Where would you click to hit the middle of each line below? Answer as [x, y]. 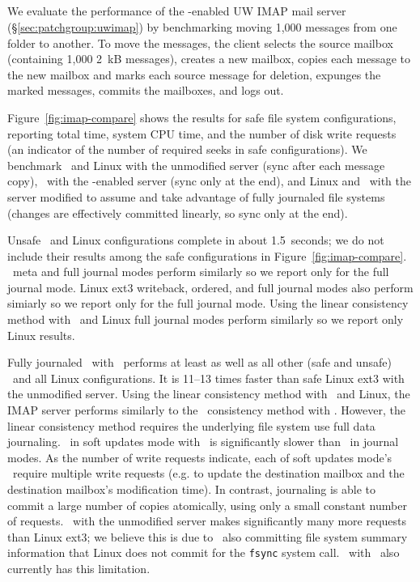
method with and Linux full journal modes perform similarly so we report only [206, 319]
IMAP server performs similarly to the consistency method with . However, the [206, 410]
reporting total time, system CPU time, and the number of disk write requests [202, 133]
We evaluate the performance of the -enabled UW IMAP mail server [177, 11]
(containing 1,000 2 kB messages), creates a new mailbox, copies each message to [209, 59]
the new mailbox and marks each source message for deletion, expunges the [194, 74]
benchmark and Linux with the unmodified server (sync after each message [196, 165]
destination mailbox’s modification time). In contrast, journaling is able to [192, 489]
